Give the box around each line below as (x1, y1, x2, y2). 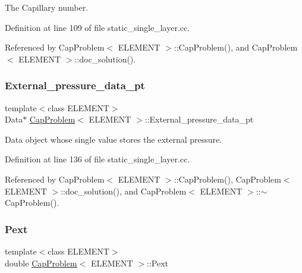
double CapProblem (5, 256, 77, 269)
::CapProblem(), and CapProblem (174, 41, 298, 54)
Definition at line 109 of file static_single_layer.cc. (5, 21, 190, 33)
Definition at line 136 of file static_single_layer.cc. (5, 153, 190, 165)
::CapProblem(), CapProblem (174, 172, 281, 185)
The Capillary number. (5, 1, 89, 13)
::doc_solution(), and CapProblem (61, 184, 187, 197)
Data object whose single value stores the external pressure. (5, 133, 222, 145)
